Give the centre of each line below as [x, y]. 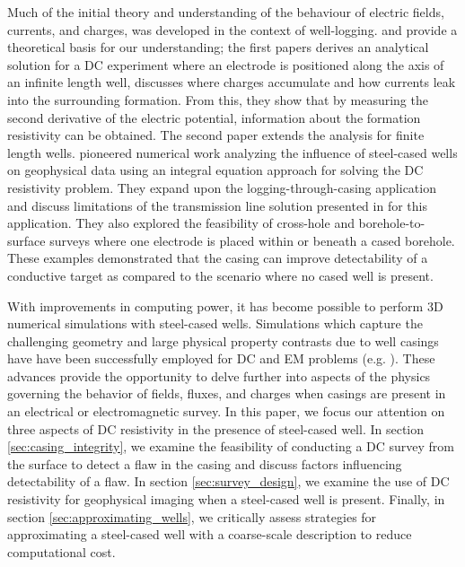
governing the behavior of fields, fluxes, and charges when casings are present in [227, 393]
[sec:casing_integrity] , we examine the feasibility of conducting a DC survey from [231, 446]
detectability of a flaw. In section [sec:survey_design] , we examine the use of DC [228, 481]
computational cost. [61, 551]
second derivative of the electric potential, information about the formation [214, 117]
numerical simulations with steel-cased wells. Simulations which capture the [215, 323]
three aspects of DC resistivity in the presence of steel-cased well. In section [216, 428]
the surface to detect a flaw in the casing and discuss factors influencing [205, 463]
